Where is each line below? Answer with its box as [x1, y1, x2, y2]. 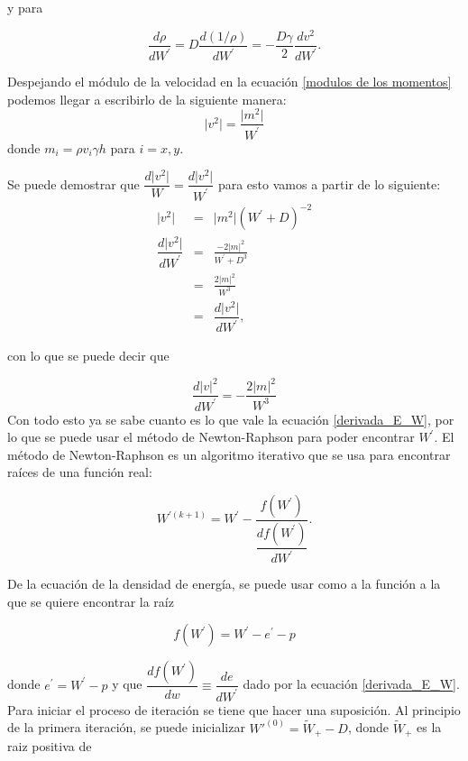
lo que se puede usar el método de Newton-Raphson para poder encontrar [7, 427, 415, 446]
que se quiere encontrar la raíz [7, 591, 174, 610]
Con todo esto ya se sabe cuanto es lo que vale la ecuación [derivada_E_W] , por [7, 409, 454, 428]
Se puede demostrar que [7, 174, 140, 193]
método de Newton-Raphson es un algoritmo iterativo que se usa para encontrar [7, 445, 451, 463]
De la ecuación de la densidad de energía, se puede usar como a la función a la [7, 574, 441, 593]
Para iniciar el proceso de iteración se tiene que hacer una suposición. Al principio [7, 700, 461, 719]
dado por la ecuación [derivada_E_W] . [243, 674, 460, 693]
